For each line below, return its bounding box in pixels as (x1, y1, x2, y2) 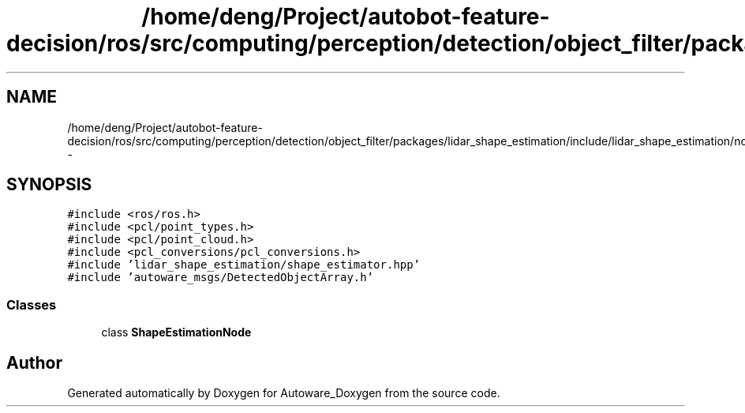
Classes (6, 296, 57, 313)
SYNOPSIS (6, 175, 92, 195)
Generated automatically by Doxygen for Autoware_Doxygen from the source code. (67, 386, 500, 400)
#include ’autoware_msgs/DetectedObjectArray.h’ (67, 271, 374, 284)
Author (6, 352, 62, 373)
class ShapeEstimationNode (101, 325, 252, 340)
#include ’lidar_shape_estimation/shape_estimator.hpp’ (67, 258, 421, 272)
